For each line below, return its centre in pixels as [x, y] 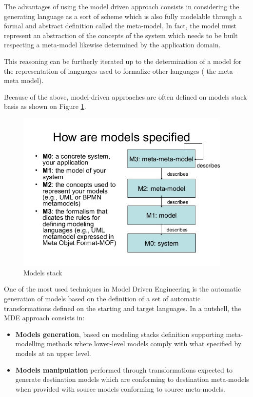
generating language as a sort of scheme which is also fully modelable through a [123, 16]
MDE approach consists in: [44, 318]
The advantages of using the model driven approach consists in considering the [122, 6]
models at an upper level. [53, 353]
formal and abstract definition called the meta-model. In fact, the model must [120, 26]
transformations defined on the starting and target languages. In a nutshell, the [123, 308]
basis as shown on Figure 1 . [45, 106]
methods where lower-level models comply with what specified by [144, 344]
